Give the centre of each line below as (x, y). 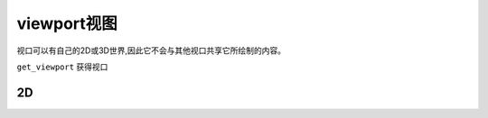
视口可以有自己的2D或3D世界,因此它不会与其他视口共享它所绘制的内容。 (151, 50)
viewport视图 (67, 23)
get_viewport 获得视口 (62, 67)
